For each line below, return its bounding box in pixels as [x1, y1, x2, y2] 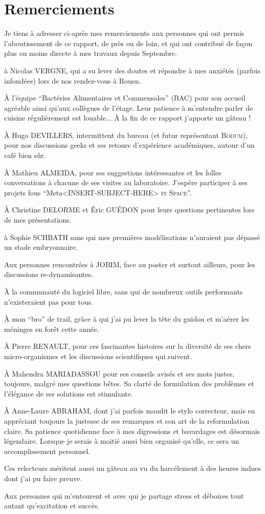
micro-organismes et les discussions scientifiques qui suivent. [4, 350, 192, 361]
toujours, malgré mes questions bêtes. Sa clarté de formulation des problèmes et [4, 378, 254, 389]
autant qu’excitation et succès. [4, 500, 100, 511]
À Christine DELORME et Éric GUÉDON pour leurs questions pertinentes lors [4, 204, 255, 215]
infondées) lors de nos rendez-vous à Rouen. [4, 75, 141, 86]
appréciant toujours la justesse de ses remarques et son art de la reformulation [4, 415, 250, 426]
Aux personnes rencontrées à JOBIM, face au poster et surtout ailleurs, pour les [4, 259, 255, 269]
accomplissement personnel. [4, 445, 91, 456]
